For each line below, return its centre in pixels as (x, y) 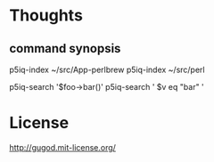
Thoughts (46, 16)
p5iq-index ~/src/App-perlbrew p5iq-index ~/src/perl (107, 69)
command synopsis (65, 49)
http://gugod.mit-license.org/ (62, 147)
